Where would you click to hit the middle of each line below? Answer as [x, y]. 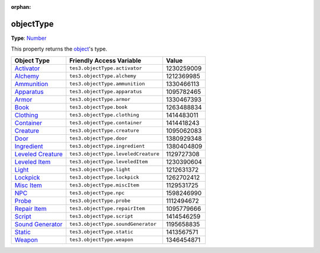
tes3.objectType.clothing [104, 115]
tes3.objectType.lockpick [104, 177]
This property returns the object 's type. [59, 49]
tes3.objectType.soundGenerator [113, 224]
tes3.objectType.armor [100, 99]
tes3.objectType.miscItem [104, 185]
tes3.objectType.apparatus [105, 92]
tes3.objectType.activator [105, 68]
